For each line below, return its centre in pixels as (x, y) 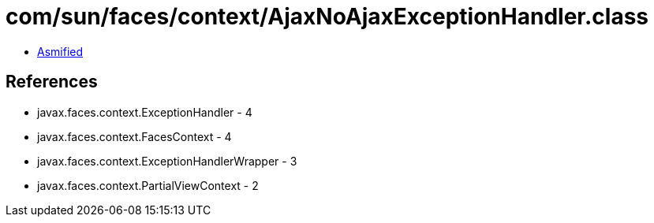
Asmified (60, 51)
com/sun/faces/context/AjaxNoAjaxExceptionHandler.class (327, 17)
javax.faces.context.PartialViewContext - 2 (148, 185)
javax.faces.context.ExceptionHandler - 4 (145, 112)
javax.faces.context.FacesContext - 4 (135, 136)
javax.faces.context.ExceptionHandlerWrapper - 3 (167, 161)
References (52, 82)
